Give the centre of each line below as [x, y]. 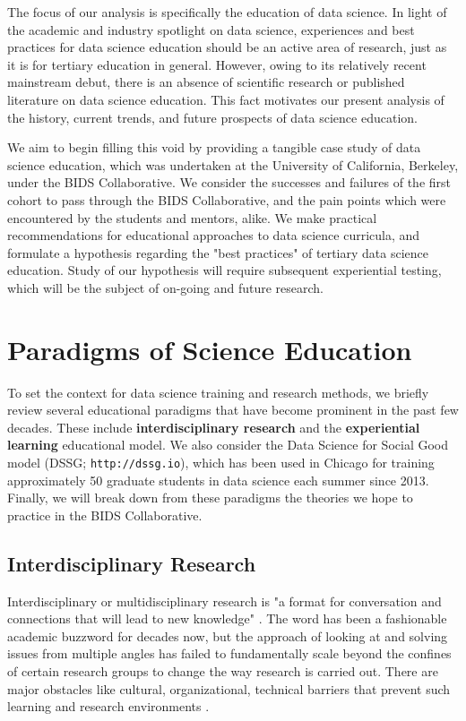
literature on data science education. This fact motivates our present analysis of [226, 99]
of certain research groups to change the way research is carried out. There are [223, 671]
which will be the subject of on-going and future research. [166, 287]
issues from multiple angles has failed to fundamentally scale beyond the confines [229, 653]
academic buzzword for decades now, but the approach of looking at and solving [228, 635]
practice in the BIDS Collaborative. [105, 515]
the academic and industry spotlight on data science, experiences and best [211, 29]
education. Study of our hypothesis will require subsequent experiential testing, [224, 270]
